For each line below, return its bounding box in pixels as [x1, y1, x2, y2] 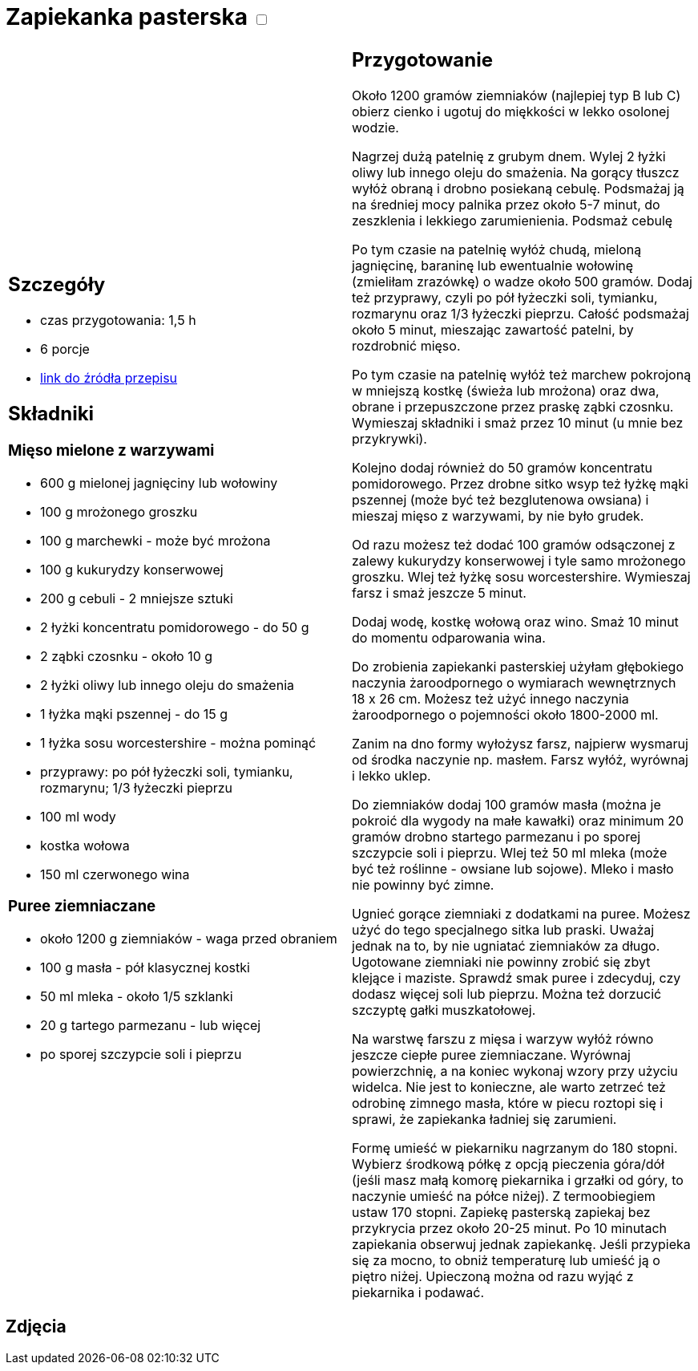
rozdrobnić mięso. [352, 337, 461, 354]
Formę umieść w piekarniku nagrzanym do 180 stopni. [352, 1139, 678, 1156]
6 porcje [40, 341, 90, 358]
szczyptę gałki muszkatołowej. [352, 1001, 536, 1018]
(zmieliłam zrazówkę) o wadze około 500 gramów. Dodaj [352, 273, 692, 290]
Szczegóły [8, 273, 106, 297]
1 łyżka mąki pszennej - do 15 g [40, 705, 228, 722]
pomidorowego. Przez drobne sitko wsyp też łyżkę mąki [352, 475, 688, 492]
